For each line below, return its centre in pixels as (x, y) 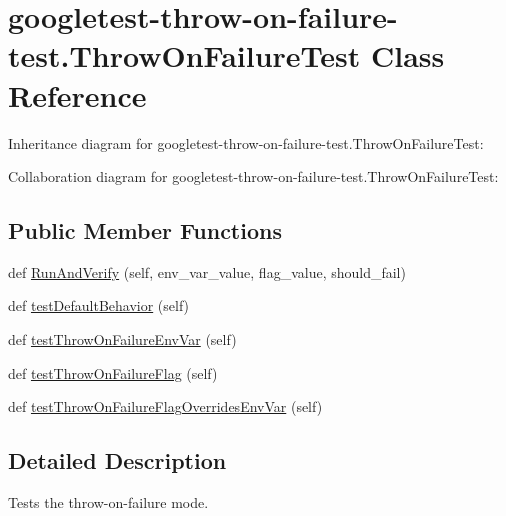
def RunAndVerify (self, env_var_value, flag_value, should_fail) (207, 271)
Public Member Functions (145, 230)
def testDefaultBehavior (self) (99, 305)
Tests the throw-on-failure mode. (108, 502)
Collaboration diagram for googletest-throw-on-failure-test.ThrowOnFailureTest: (253, 176)
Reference (77, 94)
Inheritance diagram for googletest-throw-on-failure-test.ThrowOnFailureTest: (246, 142)
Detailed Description (117, 460)
